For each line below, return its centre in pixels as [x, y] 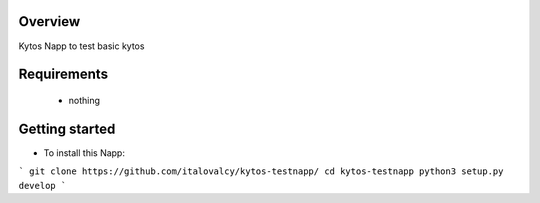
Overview [49, 21]
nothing [84, 100]
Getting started [67, 128]
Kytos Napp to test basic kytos [81, 46]
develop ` [42, 185]
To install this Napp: [84, 152]
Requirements [63, 74]
